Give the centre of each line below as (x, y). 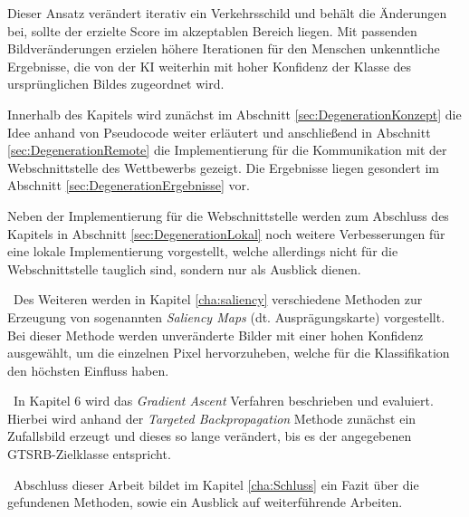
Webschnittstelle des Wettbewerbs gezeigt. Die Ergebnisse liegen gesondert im (223, 167)
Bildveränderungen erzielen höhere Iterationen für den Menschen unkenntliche (224, 48)
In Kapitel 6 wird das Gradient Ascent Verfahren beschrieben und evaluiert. (223, 401)
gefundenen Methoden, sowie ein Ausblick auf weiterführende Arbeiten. (205, 502)
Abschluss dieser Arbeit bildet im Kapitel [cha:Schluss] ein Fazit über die (216, 484)
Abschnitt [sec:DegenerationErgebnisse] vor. (129, 185)
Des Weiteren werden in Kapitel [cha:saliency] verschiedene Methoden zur (218, 299)
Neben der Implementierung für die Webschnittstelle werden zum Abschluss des (228, 215)
